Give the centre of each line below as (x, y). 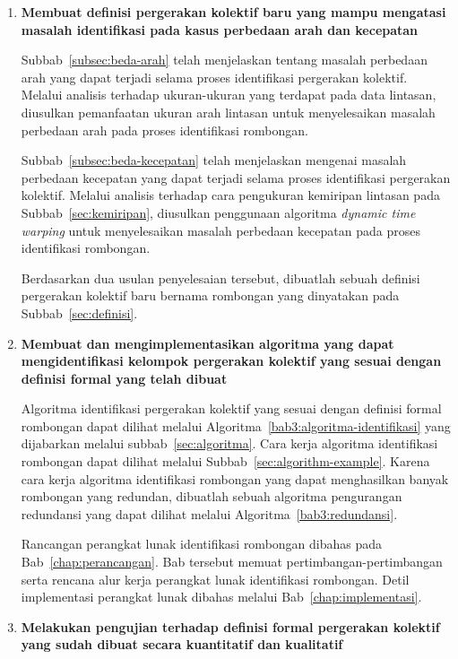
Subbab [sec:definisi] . (79, 312)
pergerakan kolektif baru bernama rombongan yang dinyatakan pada (210, 295)
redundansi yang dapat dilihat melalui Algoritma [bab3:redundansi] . (209, 513)
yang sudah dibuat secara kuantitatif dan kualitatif (182, 644)
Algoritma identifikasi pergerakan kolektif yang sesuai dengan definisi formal (231, 408)
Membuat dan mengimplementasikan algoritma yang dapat (207, 343)
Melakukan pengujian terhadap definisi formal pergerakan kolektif (230, 626)
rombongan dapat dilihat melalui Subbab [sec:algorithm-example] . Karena (225, 461)
